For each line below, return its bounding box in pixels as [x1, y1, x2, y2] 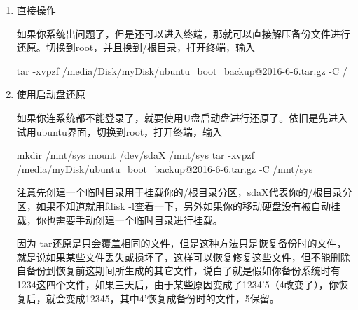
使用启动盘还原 [16, 87, 85, 101]
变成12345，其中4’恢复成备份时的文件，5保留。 [65, 290, 280, 305]
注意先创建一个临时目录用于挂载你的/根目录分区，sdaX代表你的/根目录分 [16, 185, 352, 199]
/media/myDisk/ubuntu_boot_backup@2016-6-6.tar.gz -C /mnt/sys [16, 161, 313, 176]
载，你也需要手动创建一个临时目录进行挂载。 [16, 212, 223, 227]
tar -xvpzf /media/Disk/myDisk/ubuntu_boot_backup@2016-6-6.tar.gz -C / [16, 63, 347, 78]
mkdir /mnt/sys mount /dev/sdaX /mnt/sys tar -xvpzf [16, 148, 254, 162]
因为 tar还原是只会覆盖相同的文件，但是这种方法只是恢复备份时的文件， [16, 236, 347, 251]
